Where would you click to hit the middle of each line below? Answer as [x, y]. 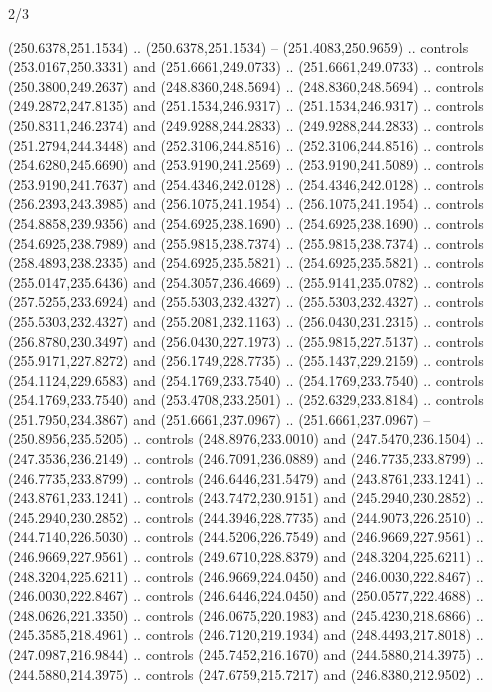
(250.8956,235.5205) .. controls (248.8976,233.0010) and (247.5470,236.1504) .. [246, 438]
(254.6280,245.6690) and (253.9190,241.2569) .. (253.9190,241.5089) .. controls [246, 164]
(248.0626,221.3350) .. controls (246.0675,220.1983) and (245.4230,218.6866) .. [246, 614]
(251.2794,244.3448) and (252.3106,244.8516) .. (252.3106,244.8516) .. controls [246, 144]
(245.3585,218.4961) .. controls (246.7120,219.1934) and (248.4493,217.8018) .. [246, 634]
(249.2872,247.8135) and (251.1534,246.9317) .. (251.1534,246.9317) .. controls [246, 105]
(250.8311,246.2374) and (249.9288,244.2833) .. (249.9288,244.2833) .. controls [246, 124]
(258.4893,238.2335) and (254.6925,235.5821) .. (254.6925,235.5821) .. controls [246, 262]
